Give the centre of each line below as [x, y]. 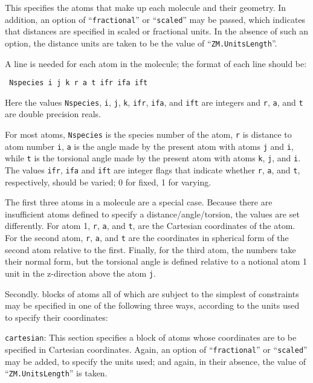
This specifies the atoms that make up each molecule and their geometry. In [146, 7]
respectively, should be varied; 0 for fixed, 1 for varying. [108, 182]
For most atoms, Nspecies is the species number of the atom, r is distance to [148, 134]
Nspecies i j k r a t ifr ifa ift [79, 83]
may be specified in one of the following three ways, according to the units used [152, 305]
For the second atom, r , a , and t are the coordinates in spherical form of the [147, 238]
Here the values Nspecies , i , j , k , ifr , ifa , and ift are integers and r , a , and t [154, 102]
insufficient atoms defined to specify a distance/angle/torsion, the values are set [152, 214]
